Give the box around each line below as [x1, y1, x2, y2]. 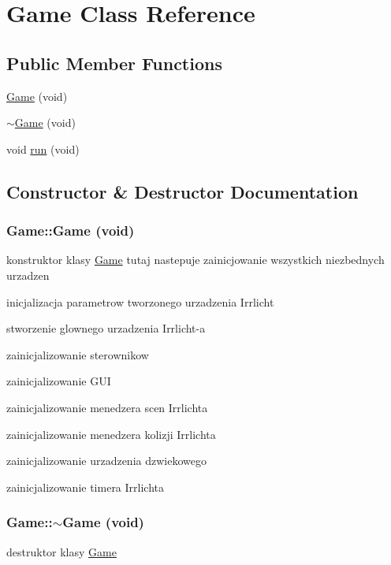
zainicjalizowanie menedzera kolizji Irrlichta [6, 426, 216, 442]
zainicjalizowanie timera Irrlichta [6, 478, 165, 495]
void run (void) [6, 140, 80, 157]
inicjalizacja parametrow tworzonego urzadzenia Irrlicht [6, 293, 274, 310]
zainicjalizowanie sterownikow [6, 346, 149, 362]
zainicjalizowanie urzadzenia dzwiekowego [6, 452, 207, 469]
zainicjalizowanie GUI [6, 373, 111, 389]
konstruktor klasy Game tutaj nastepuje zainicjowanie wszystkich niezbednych [6, 251, 385, 268]
